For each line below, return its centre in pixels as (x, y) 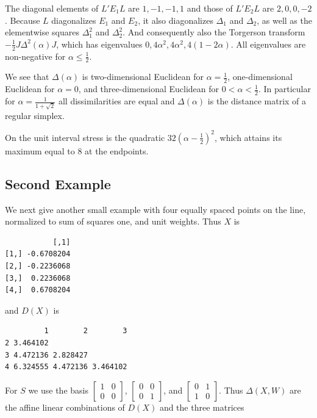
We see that (27, 77)
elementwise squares (42, 32)
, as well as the (284, 20)
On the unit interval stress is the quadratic (85, 137)
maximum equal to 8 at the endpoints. (77, 150)
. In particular (284, 89)
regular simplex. (35, 115)
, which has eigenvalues (99, 44)
